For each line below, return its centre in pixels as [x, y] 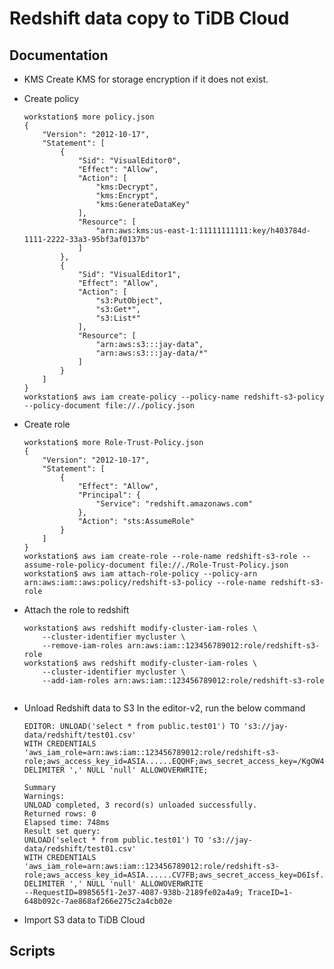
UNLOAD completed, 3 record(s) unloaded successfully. [140, 805]
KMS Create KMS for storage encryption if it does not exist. [146, 79]
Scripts [32, 951]
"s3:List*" [118, 318]
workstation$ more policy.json [89, 117]
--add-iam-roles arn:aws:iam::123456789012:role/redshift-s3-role [183, 681]
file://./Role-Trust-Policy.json [219, 565]
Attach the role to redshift [76, 610]
